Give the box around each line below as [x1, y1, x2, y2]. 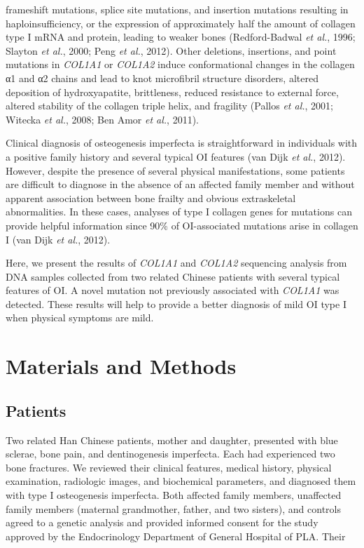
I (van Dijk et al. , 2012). [6, 232, 111, 246]
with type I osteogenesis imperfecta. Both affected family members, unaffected [6, 488, 342, 502]
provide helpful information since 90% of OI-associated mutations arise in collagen [6, 218, 358, 232]
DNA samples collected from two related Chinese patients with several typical [6, 269, 340, 283]
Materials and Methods [6, 352, 237, 380]
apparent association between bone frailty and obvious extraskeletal [6, 190, 296, 205]
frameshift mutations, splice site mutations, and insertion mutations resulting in [6, 2, 349, 16]
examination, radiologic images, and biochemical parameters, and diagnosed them [6, 474, 356, 488]
